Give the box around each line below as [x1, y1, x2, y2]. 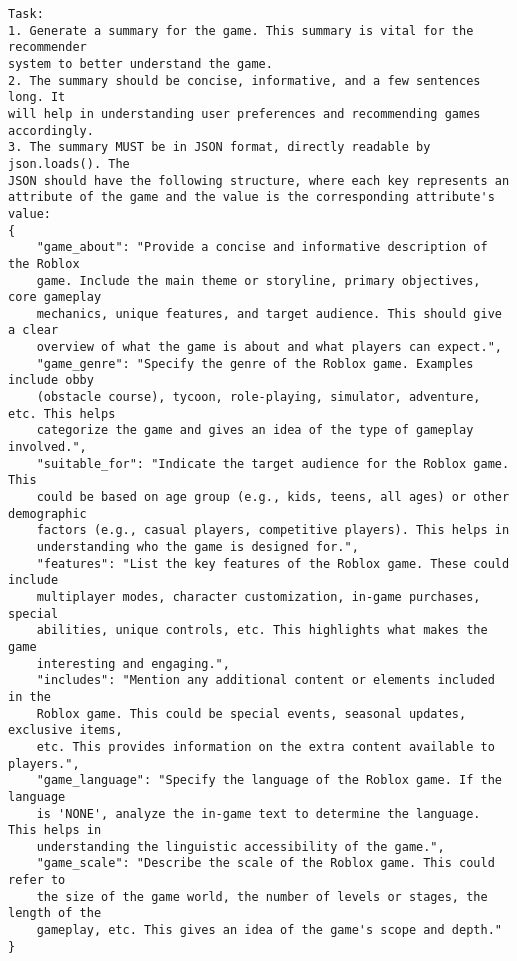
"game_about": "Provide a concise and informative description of [36, 240, 488, 255]
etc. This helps [8, 406, 116, 421]
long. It [8, 90, 66, 105]
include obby [8, 373, 94, 388]
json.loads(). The [8, 156, 130, 171]
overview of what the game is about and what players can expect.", [36, 340, 502, 355]
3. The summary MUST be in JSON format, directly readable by [8, 140, 431, 155]
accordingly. [8, 123, 94, 138]
